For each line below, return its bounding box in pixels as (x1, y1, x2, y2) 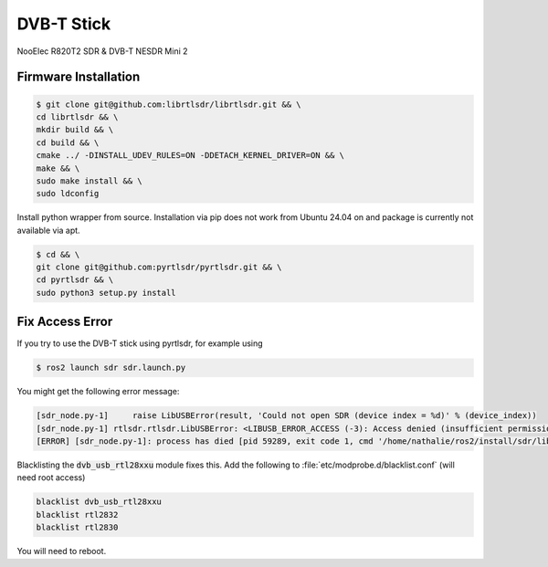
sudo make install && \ (36, 175, 143, 186)
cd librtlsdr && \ (36, 111, 119, 122)
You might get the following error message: (16, 386, 180, 397)
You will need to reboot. (16, 546, 107, 557)
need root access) (16, 472, 86, 483)
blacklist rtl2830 (36, 522, 119, 533)
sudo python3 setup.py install (36, 288, 177, 298)
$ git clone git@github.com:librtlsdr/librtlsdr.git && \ (36, 99, 301, 110)
